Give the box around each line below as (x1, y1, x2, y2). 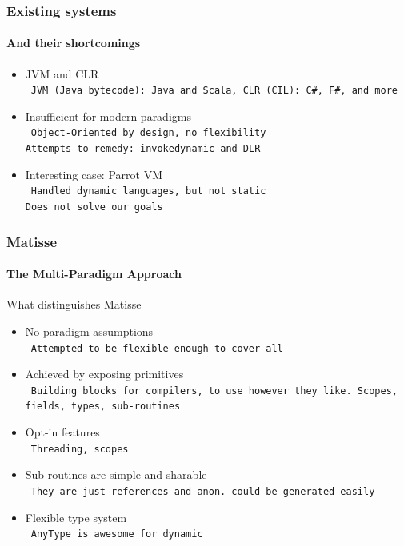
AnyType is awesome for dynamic (30, 528, 203, 540)
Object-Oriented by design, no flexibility (30, 127, 266, 139)
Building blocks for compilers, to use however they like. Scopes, (30, 385, 398, 397)
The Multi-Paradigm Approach (6, 265, 182, 282)
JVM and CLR (25, 65, 99, 82)
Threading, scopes (30, 443, 129, 455)
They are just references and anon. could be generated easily (30, 485, 375, 497)
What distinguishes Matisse (6, 296, 142, 313)
